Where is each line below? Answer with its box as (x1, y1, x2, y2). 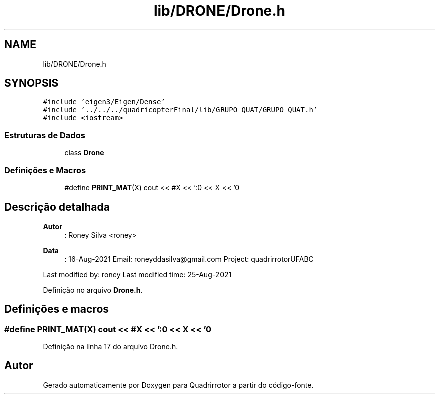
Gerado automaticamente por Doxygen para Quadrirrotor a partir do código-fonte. (43, 380, 314, 389)
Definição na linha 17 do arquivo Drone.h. (43, 342, 178, 351)
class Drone (64, 148, 104, 157)
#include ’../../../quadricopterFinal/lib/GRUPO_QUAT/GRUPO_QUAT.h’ (43, 106, 318, 114)
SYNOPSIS (4, 77, 59, 90)
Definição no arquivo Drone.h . (43, 285, 143, 294)
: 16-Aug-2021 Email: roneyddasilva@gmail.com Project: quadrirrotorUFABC (64, 254, 314, 263)
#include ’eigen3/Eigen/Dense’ (43, 98, 165, 106)
